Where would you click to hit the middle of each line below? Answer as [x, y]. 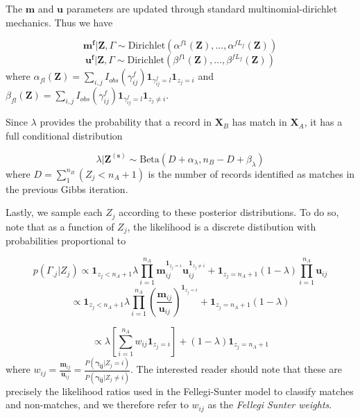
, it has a [323, 122]
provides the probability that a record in [126, 122]
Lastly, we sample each [54, 212]
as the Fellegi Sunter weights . [270, 404]
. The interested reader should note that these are [236, 369]
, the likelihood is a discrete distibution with [222, 226]
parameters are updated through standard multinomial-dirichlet [202, 8]
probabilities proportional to [66, 241]
